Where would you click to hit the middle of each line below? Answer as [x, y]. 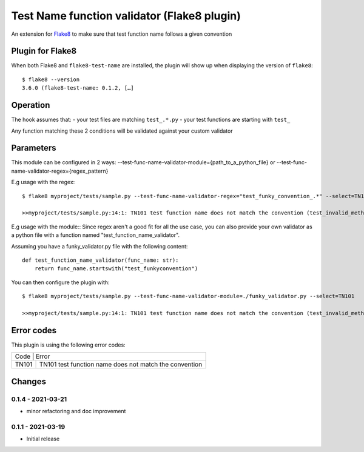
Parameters [34, 148]
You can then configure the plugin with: [60, 282]
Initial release [43, 439]
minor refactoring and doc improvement [76, 411]
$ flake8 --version [51, 79]
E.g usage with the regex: [43, 182]
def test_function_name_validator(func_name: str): [100, 260]
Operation [31, 105]
